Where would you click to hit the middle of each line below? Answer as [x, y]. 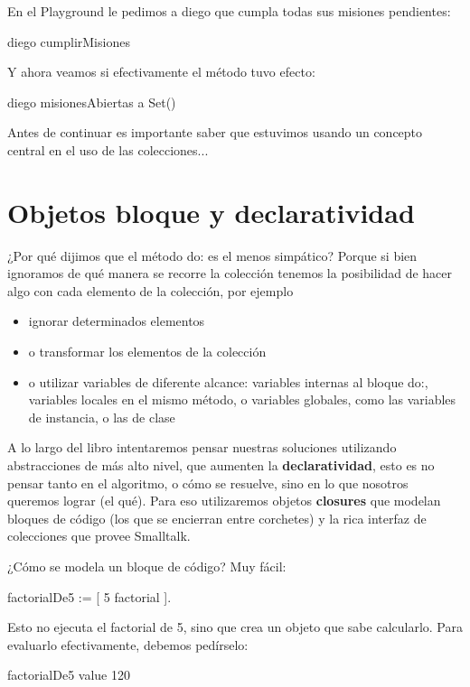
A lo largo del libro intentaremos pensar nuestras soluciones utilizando [202, 447]
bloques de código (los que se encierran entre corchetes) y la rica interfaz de [217, 518]
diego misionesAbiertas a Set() [92, 102]
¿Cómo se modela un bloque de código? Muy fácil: [147, 566]
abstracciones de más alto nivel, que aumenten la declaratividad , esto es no [221, 465]
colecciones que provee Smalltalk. [99, 536]
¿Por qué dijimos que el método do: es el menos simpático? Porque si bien [212, 255]
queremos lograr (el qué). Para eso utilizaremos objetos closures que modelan [224, 501]
